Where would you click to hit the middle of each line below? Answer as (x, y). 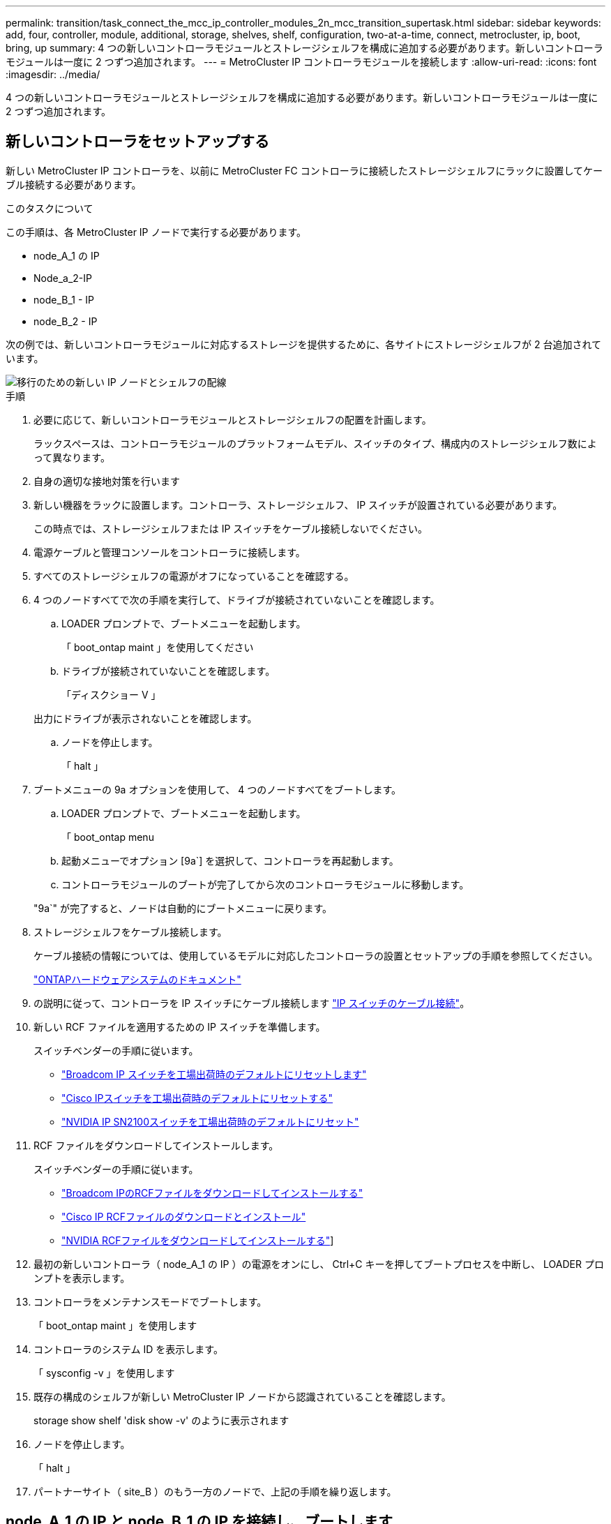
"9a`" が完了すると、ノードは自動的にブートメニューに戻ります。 (183, 908)
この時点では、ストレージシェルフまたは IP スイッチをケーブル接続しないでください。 (231, 528)
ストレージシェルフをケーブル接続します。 (130, 932)
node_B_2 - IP (66, 321)
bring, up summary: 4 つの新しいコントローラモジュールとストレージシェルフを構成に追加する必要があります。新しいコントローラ (304, 48)
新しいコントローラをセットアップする (137, 142)
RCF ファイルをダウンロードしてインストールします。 (156, 1145)
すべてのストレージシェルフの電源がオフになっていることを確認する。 (194, 576)
